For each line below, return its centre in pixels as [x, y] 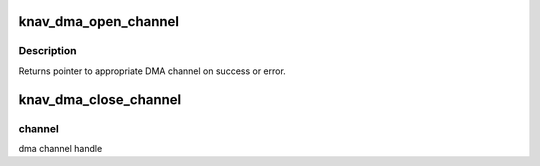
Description [47, 51]
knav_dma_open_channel [99, 21]
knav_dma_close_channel [100, 99]
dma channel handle [60, 148]
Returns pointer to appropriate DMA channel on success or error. [152, 71]
